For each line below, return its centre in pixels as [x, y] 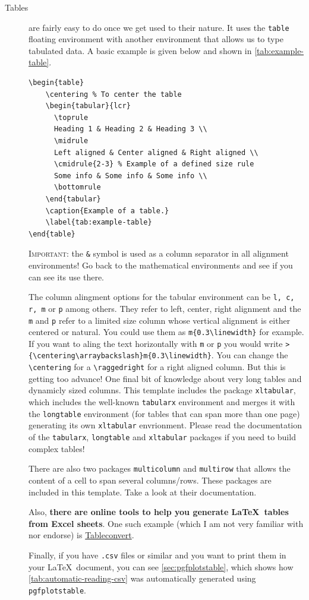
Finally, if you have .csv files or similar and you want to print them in [157, 555]
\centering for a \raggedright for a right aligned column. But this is [157, 367]
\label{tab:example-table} [99, 222]
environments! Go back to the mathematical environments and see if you [161, 265]
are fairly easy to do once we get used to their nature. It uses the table [159, 27]
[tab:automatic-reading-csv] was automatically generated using [142, 578]
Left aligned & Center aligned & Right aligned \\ [156, 152]
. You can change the [250, 355]
